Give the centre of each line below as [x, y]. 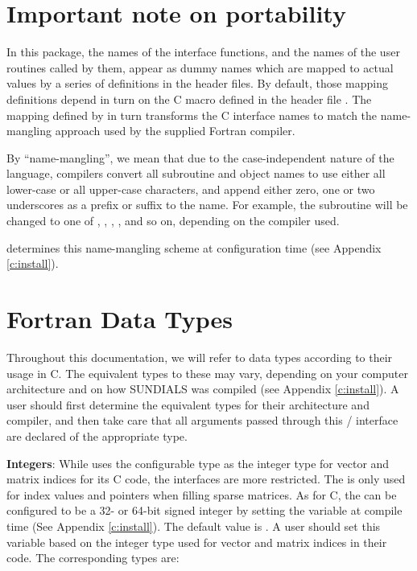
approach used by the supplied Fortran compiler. [175, 131]
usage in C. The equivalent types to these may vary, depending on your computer [207, 373]
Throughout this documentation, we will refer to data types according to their [200, 357]
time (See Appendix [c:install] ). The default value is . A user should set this [194, 526]
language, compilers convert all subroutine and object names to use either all [196, 173]
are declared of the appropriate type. [97, 435]
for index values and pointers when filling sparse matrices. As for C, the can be [202, 494]
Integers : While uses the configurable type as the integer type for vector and [198, 463]
